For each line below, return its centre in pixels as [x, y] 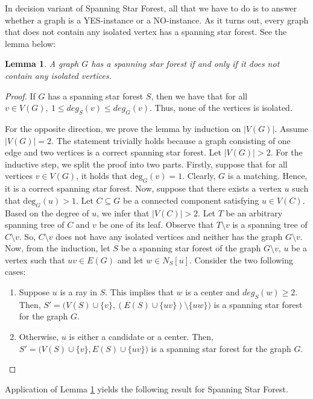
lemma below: [30, 43]
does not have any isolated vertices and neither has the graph [169, 236]
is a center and [213, 292]
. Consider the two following [242, 259]
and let [130, 259]
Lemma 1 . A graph [42, 64]
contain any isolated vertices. [58, 75]
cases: [15, 272]
